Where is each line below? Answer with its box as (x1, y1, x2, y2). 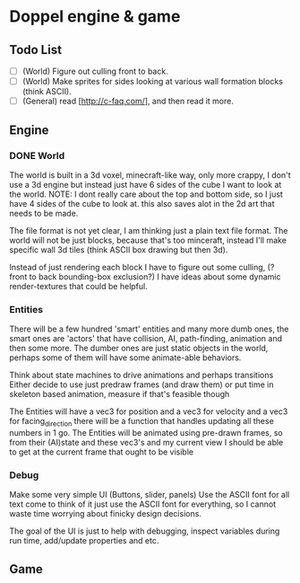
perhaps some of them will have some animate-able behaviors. (9, 352, 242, 363)
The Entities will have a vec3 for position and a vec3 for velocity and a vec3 (9, 406, 288, 417)
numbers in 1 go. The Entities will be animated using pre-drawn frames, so (9, 427, 284, 437)
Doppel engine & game (9, 6, 181, 27)
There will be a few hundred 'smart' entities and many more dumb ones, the (9, 323, 289, 334)
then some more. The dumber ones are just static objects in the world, (9, 343, 269, 354)
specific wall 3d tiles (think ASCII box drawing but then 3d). (9, 244, 228, 255)
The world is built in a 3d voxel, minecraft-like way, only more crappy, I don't (9, 169, 291, 181)
